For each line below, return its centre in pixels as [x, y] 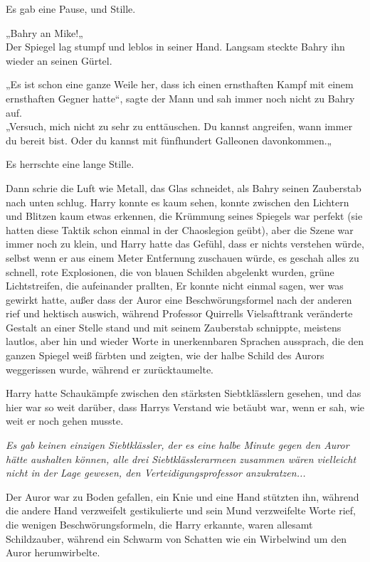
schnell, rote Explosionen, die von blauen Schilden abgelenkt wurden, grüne [170, 271]
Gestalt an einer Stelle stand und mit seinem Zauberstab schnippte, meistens [174, 327]
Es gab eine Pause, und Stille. [71, 9]
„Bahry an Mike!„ [44, 32]
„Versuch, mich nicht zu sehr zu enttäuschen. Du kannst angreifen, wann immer [179, 126]
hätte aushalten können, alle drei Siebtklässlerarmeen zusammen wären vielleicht [181, 458]
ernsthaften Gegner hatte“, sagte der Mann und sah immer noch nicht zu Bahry [180, 98]
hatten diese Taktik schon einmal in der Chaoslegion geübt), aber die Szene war [180, 229]
